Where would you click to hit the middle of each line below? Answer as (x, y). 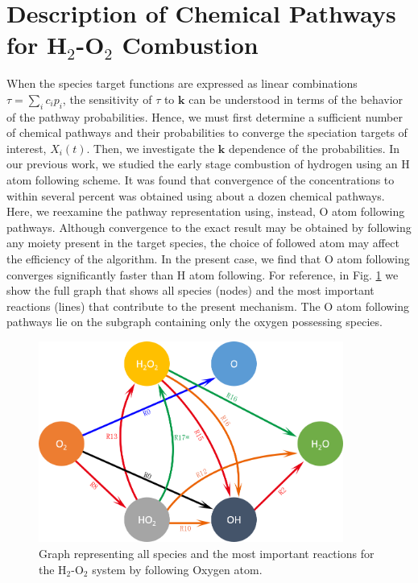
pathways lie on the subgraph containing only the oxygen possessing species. (195, 322)
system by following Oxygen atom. (177, 569)
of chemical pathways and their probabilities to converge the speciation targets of (207, 132)
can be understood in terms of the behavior (296, 99)
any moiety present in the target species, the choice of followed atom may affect (203, 243)
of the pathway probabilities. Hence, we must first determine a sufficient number (205, 116)
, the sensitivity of (107, 99)
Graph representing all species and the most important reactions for (207, 554)
